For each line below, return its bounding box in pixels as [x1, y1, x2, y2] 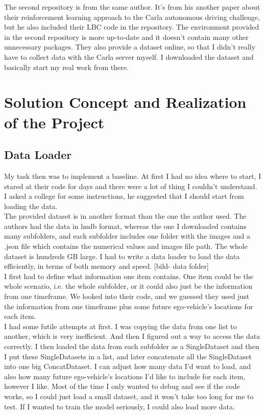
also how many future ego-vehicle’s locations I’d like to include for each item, [4, 371, 246, 381]
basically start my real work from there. [4, 61, 129, 72]
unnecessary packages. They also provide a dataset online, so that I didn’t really [4, 41, 256, 52]
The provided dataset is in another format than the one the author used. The [4, 211, 247, 221]
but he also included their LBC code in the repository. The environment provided [4, 21, 259, 32]
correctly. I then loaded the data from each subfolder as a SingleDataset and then [4, 341, 259, 352]
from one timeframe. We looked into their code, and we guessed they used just [4, 291, 250, 302]
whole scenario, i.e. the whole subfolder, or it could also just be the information [4, 281, 253, 291]
